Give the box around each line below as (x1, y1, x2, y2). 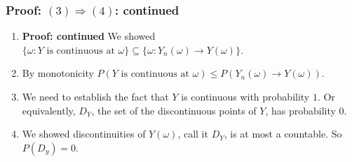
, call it (177, 126, 208, 141)
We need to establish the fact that (22, 89, 169, 103)
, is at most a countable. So (224, 126, 342, 141)
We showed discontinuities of (22, 126, 146, 141)
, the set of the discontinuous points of (91, 103, 257, 117)
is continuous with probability (181, 89, 310, 103)
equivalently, (22, 103, 76, 117)
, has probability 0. (265, 103, 347, 117)
